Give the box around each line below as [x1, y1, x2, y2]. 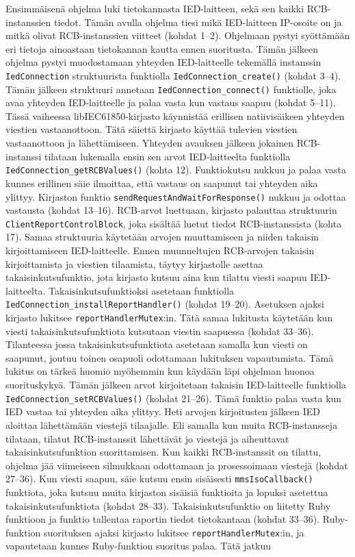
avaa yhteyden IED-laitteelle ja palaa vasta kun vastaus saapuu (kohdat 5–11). [5, 95, 336, 110]
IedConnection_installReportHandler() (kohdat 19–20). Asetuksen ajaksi [5, 297, 325, 311]
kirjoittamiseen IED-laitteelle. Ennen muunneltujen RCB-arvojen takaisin [5, 243, 315, 257]
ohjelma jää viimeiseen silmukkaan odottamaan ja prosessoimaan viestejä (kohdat [5, 458, 348, 472]
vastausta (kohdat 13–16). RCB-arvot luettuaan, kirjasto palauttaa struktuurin [5, 203, 337, 217]
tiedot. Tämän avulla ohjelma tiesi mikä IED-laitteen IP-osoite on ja [54, 14, 342, 29]
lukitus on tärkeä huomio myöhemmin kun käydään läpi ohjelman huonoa [5, 364, 315, 378]
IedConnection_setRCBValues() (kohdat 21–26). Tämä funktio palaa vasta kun [5, 391, 342, 405]
